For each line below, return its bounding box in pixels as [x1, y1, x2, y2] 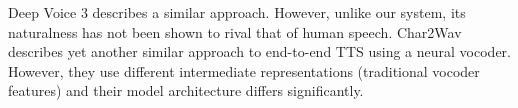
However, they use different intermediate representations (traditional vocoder [8, 60, 480, 81]
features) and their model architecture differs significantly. [8, 80, 364, 101]
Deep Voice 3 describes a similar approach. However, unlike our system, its [8, 2, 466, 22]
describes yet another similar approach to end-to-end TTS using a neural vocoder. [8, 41, 511, 62]
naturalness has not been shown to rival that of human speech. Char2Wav [8, 21, 462, 42]
